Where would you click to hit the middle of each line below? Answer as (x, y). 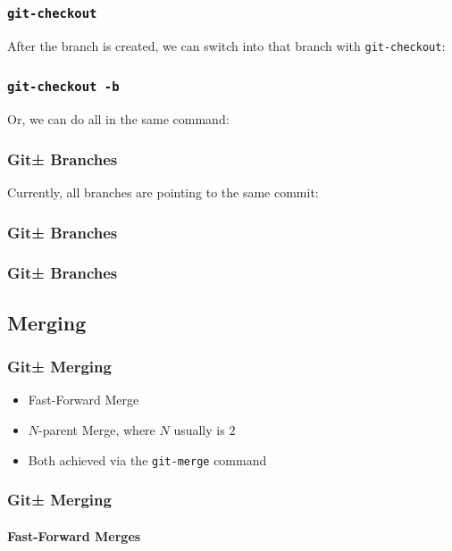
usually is (199, 429)
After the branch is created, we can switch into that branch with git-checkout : (226, 45)
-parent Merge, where (97, 429)
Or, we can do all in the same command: (118, 119)
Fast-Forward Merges (74, 535)
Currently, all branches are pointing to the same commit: (163, 192)
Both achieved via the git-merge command (147, 459)
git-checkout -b (63, 87)
